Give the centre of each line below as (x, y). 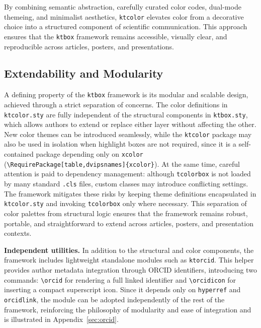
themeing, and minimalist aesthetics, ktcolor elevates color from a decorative (124, 16)
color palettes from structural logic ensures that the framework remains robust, (126, 213)
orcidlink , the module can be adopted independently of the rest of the (114, 299)
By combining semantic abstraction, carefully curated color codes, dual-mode (123, 7)
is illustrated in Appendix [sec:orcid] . (61, 319)
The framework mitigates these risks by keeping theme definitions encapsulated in (130, 193)
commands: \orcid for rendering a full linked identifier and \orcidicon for (120, 279)
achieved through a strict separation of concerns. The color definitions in (116, 104)
